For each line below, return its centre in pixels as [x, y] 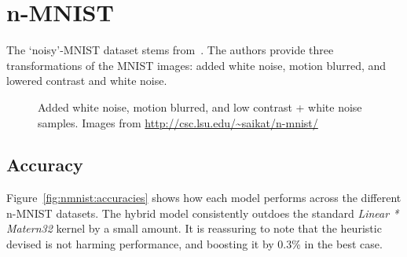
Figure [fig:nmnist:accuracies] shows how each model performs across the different [204, 198]
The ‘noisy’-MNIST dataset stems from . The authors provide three [170, 50]
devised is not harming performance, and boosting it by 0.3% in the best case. [194, 244]
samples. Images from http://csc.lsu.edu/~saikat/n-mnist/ [178, 122]
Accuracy [45, 165]
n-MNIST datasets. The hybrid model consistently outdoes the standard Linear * [203, 213]
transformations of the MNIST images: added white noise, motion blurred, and [196, 65]
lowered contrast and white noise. [87, 81]
